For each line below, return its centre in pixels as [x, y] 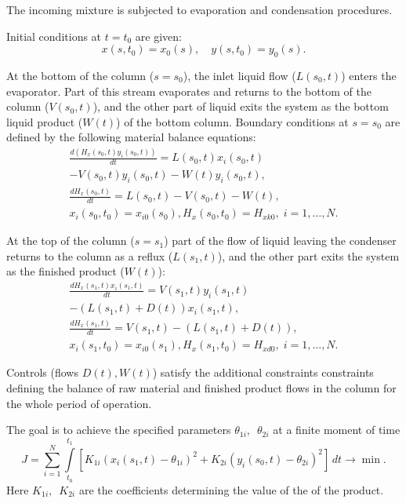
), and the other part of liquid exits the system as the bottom [241, 106]
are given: [158, 36]
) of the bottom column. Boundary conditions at [232, 121]
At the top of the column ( [71, 241]
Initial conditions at [54, 36]
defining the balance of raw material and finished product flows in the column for [201, 387]
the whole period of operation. [79, 403]
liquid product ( [45, 121]
